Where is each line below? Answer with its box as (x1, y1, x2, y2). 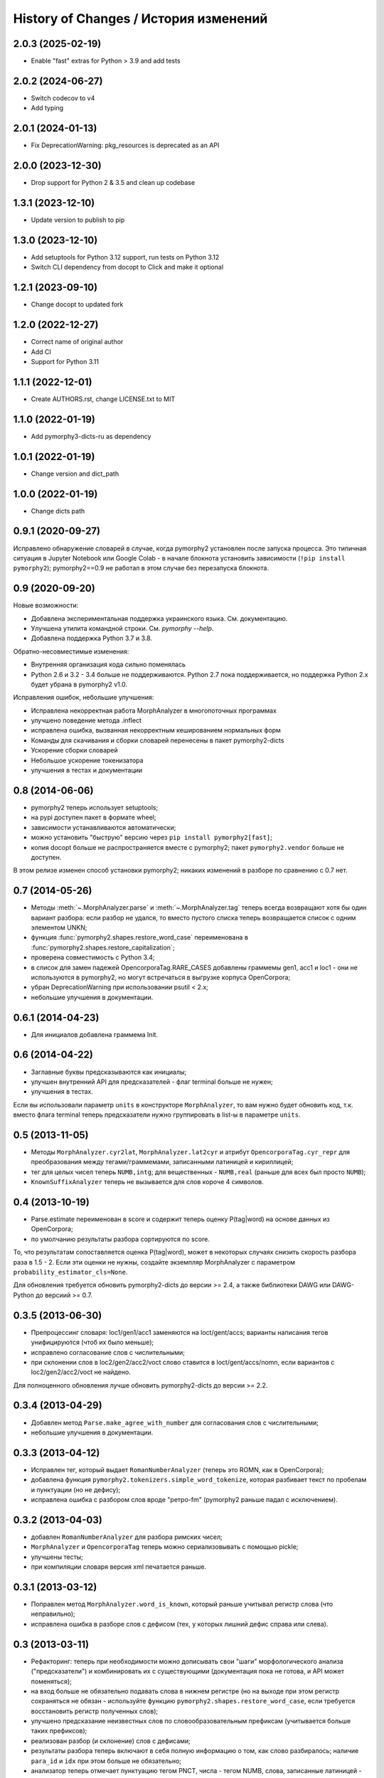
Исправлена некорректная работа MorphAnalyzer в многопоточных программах (31, 706, 277, 715)
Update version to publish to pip (31, 215, 125, 224)
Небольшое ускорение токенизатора (31, 756, 144, 765)
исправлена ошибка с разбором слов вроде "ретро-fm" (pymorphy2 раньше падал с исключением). (31, 1496, 338, 1504)
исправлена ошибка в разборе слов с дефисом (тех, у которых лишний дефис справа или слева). (31, 1619, 329, 1628)
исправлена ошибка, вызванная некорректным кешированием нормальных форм (31, 726, 281, 735)
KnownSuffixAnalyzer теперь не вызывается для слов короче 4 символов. (31, 1178, 265, 1186)
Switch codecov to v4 (31, 93, 95, 102)
